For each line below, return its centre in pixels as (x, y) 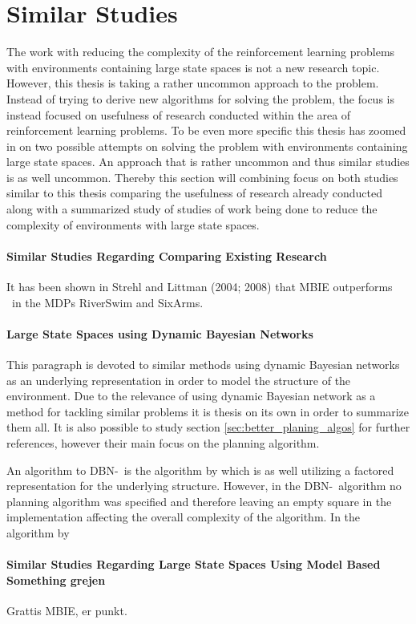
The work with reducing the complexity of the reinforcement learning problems (201, 52)
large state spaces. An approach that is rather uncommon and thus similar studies (208, 162)
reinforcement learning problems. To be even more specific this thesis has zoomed (206, 130)
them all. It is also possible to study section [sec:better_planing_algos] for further (208, 427)
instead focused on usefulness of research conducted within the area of (179, 114)
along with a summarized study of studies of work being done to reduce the (192, 209)
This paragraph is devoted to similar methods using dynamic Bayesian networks (203, 365)
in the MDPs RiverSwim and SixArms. (107, 302)
